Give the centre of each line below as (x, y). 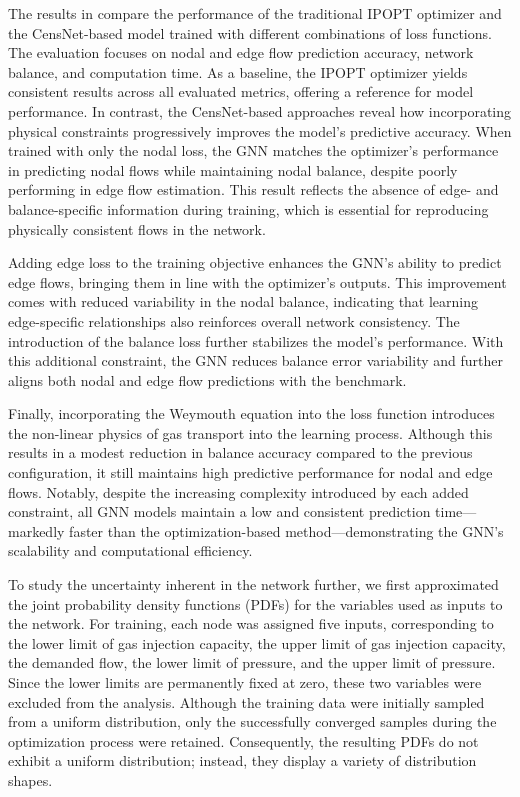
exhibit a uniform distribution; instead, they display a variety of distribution (242, 760)
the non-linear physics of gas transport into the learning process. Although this (250, 432)
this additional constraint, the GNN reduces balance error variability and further (255, 360)
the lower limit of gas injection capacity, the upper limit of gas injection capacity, (257, 642)
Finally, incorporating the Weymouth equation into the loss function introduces (251, 413)
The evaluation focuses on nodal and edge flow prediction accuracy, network (241, 52)
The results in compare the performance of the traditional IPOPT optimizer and (255, 13)
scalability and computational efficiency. (130, 550)
